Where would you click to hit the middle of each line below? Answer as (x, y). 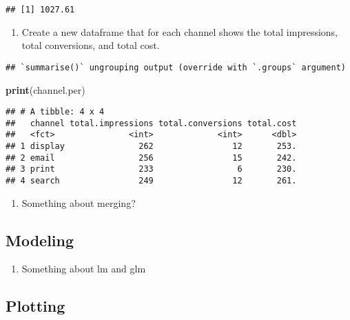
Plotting (35, 306)
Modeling (40, 240)
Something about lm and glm (84, 269)
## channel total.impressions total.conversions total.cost (151, 123)
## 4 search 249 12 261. (151, 181)
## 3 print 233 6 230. (151, 169)
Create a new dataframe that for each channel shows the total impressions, (180, 31)
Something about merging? (79, 202)
